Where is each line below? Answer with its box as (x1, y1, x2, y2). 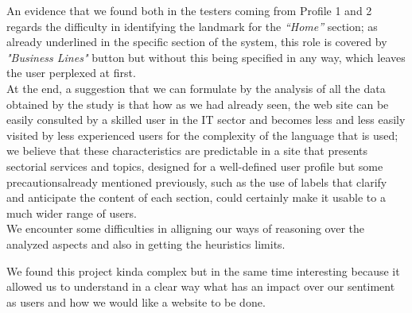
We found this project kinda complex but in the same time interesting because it (6, 262, 400, 279)
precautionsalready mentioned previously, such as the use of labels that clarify (6, 173, 387, 190)
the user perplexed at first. (6, 64, 136, 81)
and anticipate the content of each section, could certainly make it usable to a (6, 189, 386, 206)
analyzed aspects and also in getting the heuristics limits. (6, 235, 286, 252)
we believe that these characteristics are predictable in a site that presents (6, 142, 368, 159)
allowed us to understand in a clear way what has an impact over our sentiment (6, 278, 395, 295)
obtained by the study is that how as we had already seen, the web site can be (6, 95, 389, 112)
